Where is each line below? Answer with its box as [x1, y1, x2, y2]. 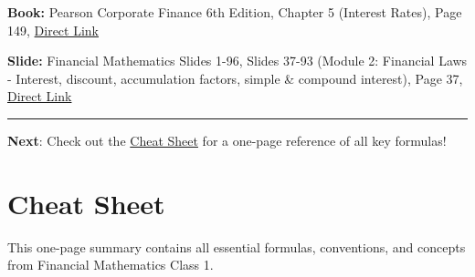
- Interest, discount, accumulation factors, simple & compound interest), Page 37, [7, 68, 463, 87]
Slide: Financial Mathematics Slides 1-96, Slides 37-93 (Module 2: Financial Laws [7, 51, 468, 70]
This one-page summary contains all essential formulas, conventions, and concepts [7, 237, 466, 256]
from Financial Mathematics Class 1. [7, 255, 214, 274]
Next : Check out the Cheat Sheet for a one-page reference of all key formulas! [7, 130, 447, 149]
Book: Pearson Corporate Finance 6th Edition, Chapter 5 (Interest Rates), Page [7, 3, 462, 21]
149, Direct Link [7, 20, 99, 39]
